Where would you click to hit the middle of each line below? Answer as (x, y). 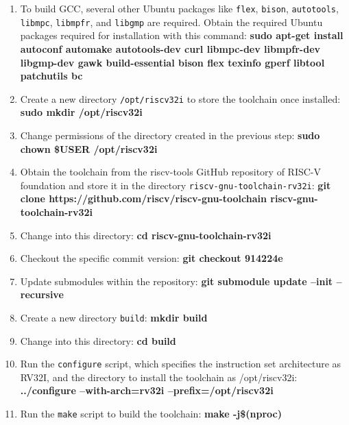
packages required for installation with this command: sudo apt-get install (182, 35)
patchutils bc (51, 76)
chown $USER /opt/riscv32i (89, 148)
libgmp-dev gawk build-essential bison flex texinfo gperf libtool (172, 62)
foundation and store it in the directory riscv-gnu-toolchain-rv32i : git (176, 185)
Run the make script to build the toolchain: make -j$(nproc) (151, 414)
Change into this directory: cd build (98, 340)
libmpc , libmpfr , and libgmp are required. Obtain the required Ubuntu (171, 22)
